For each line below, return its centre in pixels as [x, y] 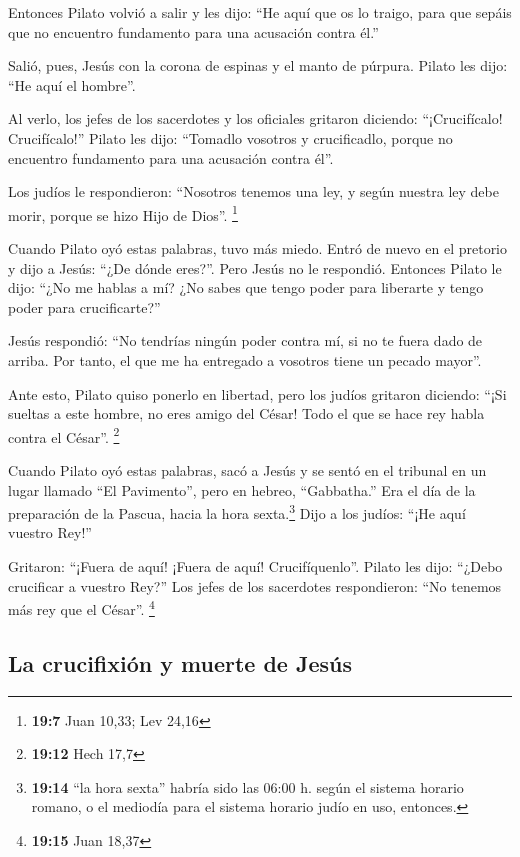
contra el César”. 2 [64, 435]
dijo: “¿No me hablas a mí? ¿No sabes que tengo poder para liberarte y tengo [246, 287]
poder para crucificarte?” [84, 306]
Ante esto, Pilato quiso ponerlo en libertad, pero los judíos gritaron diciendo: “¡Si [257, 393]
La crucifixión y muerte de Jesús [180, 662]
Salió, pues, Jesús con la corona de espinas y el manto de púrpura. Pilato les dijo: [258, 65]
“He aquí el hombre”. [72, 84]
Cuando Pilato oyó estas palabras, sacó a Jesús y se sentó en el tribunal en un [247, 470]
